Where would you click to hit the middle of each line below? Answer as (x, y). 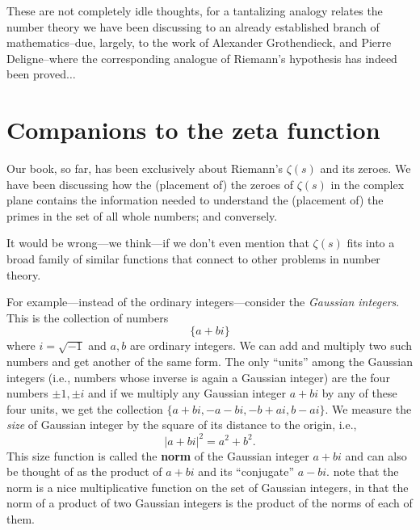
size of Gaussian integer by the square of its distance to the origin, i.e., (182, 425)
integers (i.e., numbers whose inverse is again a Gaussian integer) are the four (198, 377)
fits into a (371, 243)
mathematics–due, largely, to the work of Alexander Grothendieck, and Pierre (199, 42)
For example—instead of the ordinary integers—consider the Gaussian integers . (203, 302)
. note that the (363, 471)
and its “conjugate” (246, 471)
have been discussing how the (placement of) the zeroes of (150, 184)
